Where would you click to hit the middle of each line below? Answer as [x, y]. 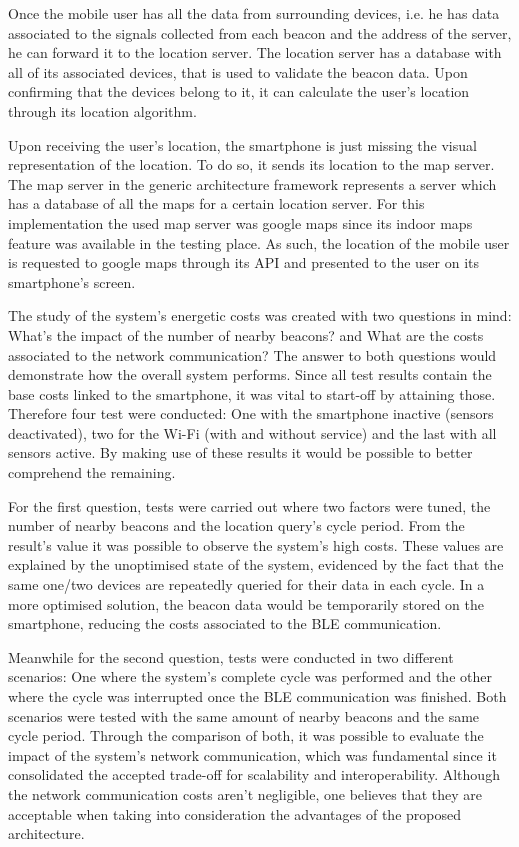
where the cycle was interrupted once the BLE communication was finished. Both [257, 696]
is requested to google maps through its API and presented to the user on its [244, 262]
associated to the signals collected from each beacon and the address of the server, [260, 32]
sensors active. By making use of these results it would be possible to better [240, 452]
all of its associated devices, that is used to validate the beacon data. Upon [238, 71]
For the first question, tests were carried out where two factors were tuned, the [249, 505]
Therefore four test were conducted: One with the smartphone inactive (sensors [251, 413]
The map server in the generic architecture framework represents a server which [252, 183]
